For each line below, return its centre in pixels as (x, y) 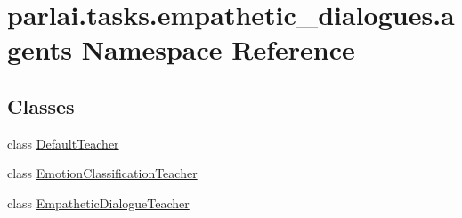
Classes (41, 105)
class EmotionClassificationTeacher (102, 173)
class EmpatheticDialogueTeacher (98, 202)
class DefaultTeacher (63, 143)
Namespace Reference (218, 49)
